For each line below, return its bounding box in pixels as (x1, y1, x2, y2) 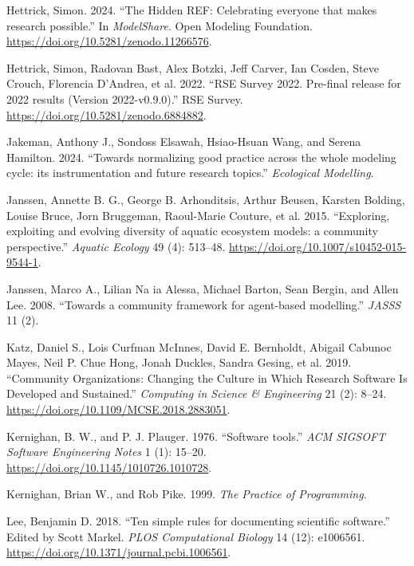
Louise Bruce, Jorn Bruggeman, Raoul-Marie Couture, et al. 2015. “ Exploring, (6, 206, 390, 223)
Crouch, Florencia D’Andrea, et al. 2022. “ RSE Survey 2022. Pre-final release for (6, 75, 401, 92)
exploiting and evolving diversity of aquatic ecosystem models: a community (6, 222, 378, 239)
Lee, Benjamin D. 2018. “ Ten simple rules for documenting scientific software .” (6, 513, 390, 529)
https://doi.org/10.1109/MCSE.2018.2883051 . (6, 401, 231, 418)
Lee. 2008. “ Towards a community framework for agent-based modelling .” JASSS (6, 296, 401, 312)
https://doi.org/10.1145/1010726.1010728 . (6, 458, 212, 475)
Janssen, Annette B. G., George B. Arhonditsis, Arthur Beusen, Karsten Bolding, (6, 191, 405, 207)
